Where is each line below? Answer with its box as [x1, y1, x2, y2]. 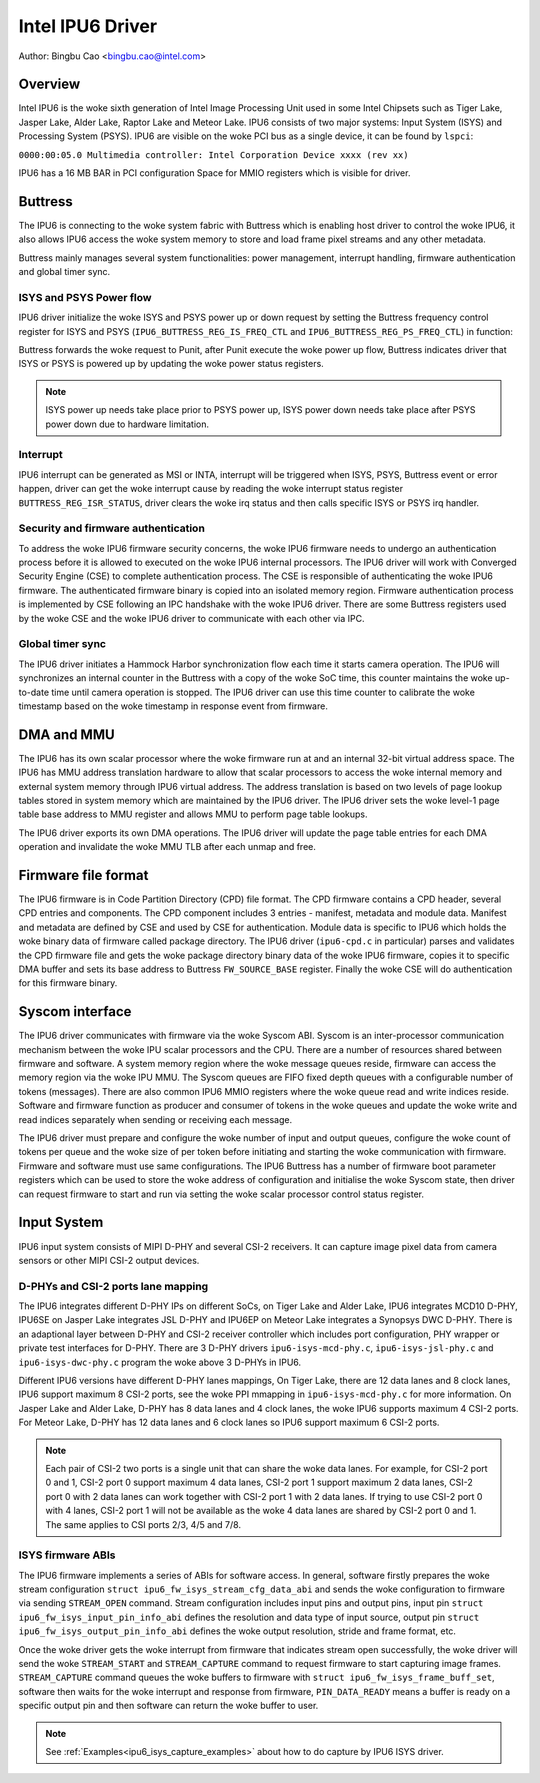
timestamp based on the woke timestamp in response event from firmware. [18, 700, 329, 712]
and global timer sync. [18, 266, 111, 278]
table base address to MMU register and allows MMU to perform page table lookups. [18, 808, 369, 820]
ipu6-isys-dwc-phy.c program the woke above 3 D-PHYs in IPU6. [18, 1356, 302, 1368]
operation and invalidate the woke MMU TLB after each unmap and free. [18, 841, 317, 853]
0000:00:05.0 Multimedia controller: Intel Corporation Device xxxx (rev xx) [18, 149, 409, 160]
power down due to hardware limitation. [45, 418, 210, 430]
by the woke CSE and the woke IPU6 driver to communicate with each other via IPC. [18, 612, 365, 624]
